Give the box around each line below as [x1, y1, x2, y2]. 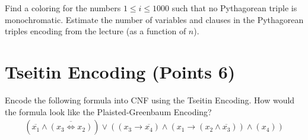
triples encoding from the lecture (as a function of [5, 25, 186, 37]
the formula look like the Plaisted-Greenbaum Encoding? [5, 105, 212, 118]
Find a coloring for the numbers [5, 2, 121, 14]
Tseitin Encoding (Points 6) [5, 59, 236, 83]
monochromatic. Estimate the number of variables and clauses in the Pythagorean [5, 13, 304, 25]
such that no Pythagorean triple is [172, 2, 297, 14]
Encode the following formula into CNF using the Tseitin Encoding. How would [5, 93, 295, 106]
